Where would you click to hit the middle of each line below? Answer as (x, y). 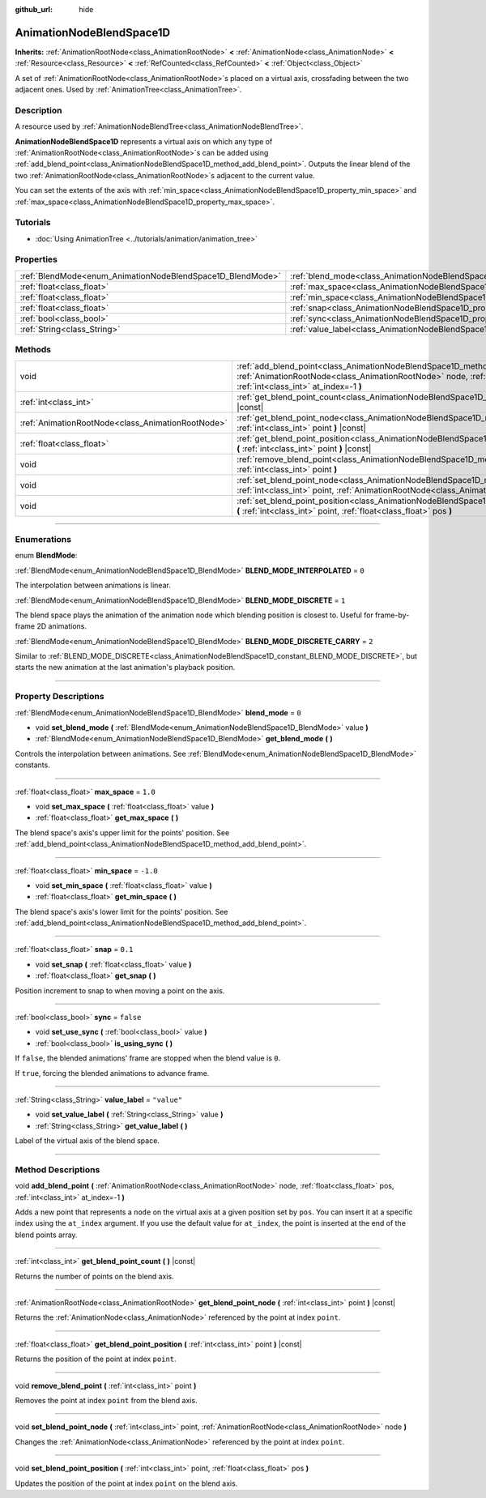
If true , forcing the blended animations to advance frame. (112, 1073)
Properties (36, 259)
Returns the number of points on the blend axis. (94, 1276)
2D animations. (62, 626)
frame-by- (392, 615)
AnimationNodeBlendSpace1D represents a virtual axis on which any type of (144, 141)
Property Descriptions (60, 697)
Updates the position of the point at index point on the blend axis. (126, 1483)
